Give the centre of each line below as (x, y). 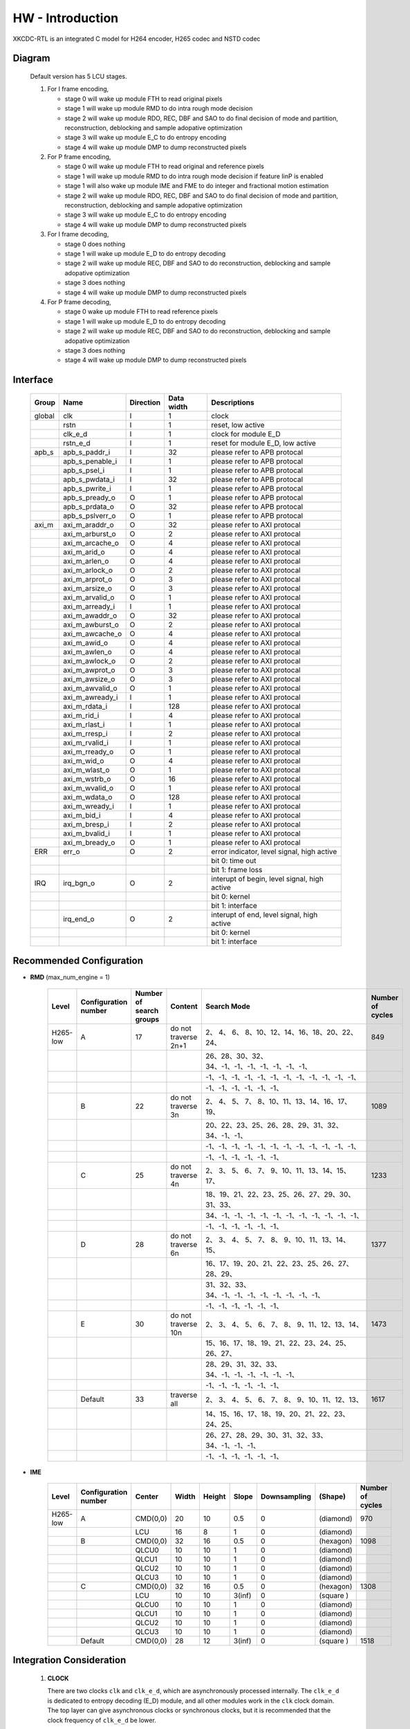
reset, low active (238, 425)
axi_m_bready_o (89, 842)
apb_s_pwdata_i (89, 479)
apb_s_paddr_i (87, 452)
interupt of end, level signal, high (264, 914)
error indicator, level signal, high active (274, 851)
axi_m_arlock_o (88, 570)
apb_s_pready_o (89, 497)
